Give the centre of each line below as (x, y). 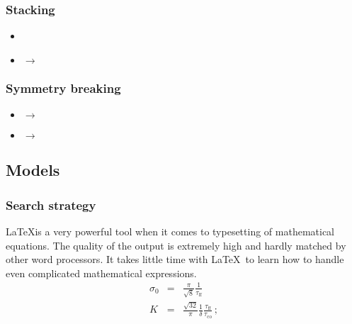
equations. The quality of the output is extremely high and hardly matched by (176, 245)
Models (33, 170)
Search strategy (51, 205)
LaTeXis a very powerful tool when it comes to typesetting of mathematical (170, 231)
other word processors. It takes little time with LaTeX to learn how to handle (175, 259)
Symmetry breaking (63, 88)
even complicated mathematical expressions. (101, 273)
